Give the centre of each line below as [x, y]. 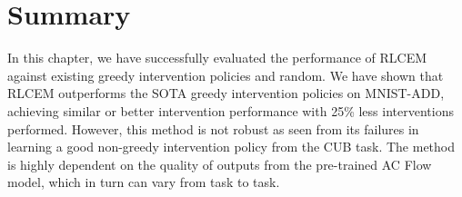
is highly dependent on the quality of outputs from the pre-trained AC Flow [220, 164]
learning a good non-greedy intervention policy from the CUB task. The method [231, 147]
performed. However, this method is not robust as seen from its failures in [213, 128]
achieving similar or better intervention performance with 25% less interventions [231, 110]
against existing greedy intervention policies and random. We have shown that [226, 75]
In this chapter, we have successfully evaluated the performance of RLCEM [217, 58]
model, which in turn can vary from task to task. [144, 182]
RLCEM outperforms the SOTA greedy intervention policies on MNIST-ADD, [226, 93]
